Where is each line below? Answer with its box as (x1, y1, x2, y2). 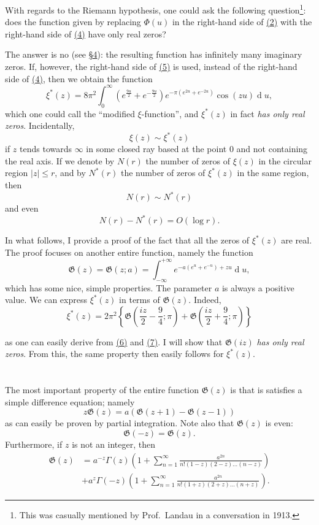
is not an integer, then (72, 438, 155, 450)
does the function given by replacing (5, 15, 141, 28)
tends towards (20, 142, 72, 155)
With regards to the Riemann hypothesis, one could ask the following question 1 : (5, 2, 306, 16)
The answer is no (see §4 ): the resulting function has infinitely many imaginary (5, 48, 302, 61)
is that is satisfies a (230, 383, 302, 396)
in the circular (258, 154, 312, 167)
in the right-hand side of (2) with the (172, 15, 312, 28)
